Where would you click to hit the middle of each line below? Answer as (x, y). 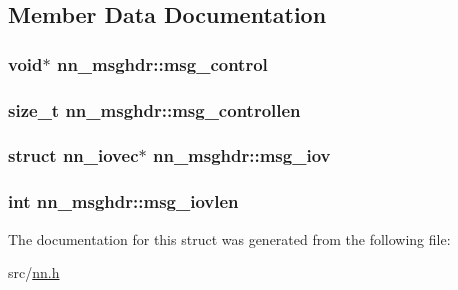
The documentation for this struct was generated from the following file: (229, 238)
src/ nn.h (34, 272)
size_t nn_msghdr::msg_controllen (154, 109)
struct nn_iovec (73, 155)
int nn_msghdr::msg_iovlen (123, 201)
